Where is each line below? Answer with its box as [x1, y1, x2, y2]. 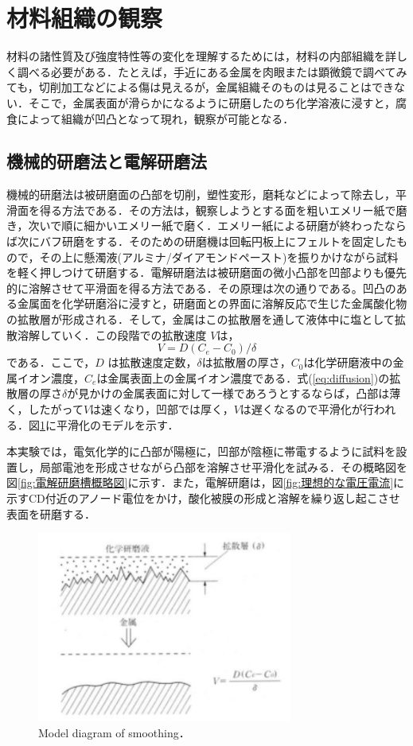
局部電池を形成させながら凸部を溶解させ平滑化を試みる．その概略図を [39, 458, 407, 475]
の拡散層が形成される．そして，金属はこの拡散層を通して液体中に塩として [6, 311, 395, 328]
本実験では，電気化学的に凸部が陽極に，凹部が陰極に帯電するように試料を [6, 443, 396, 460]
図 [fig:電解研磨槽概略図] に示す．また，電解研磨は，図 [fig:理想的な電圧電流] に [6, 474, 405, 491]
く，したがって [6, 401, 84, 418]
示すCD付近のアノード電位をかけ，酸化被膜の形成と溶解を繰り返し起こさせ [6, 489, 400, 506]
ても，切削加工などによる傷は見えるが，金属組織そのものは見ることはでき [6, 79, 395, 95]
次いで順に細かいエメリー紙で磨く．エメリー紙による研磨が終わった [28, 217, 384, 234]
